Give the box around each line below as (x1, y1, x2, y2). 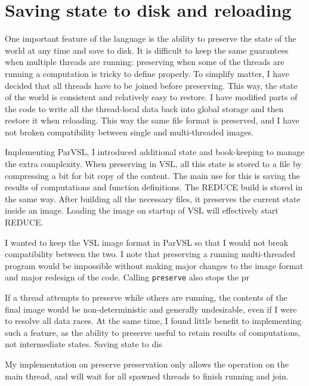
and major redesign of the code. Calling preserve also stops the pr (5, 271, 250, 283)
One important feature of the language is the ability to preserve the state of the (5, 32, 296, 45)
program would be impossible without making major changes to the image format (5, 259, 304, 271)
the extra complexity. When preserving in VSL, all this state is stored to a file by (5, 158, 302, 170)
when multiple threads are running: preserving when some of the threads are (5, 55, 285, 68)
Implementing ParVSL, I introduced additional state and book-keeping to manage (5, 146, 305, 158)
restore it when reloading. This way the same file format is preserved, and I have (5, 114, 299, 126)
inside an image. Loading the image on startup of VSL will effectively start (5, 204, 279, 217)
